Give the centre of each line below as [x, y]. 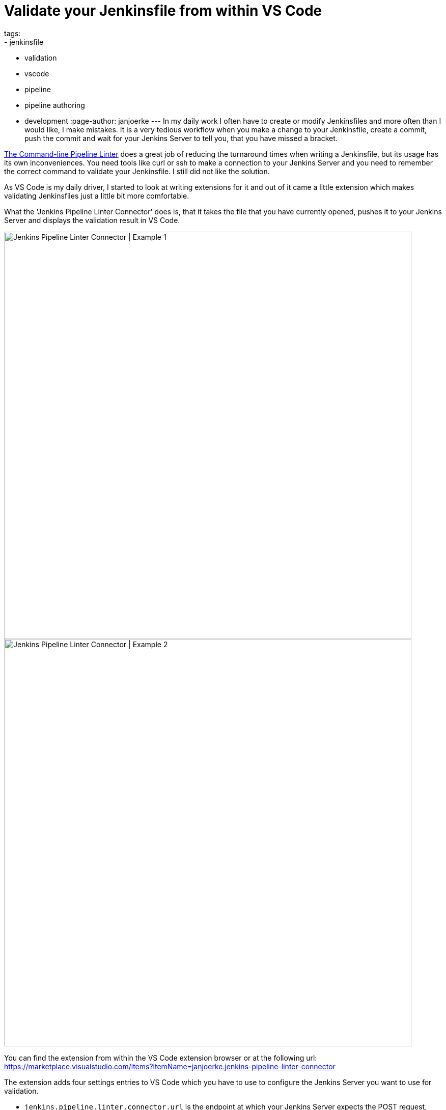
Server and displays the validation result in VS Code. [92, 220]
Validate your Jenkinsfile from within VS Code [163, 11]
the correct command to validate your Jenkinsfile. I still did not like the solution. [137, 171]
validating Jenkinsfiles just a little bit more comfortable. [97, 196]
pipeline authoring [55, 105]
